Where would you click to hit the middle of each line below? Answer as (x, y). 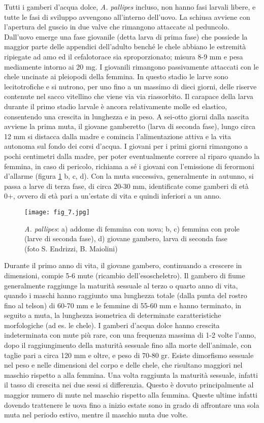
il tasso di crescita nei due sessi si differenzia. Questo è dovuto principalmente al (129, 385)
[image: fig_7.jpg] (57, 212)
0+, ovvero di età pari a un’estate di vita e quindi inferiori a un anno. (113, 196)
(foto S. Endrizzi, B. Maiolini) (71, 248)
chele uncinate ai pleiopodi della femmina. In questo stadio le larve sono (116, 76)
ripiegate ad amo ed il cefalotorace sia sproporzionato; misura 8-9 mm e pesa (124, 56)
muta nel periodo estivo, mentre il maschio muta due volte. (96, 415)
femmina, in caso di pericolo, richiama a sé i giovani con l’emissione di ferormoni (129, 166)
